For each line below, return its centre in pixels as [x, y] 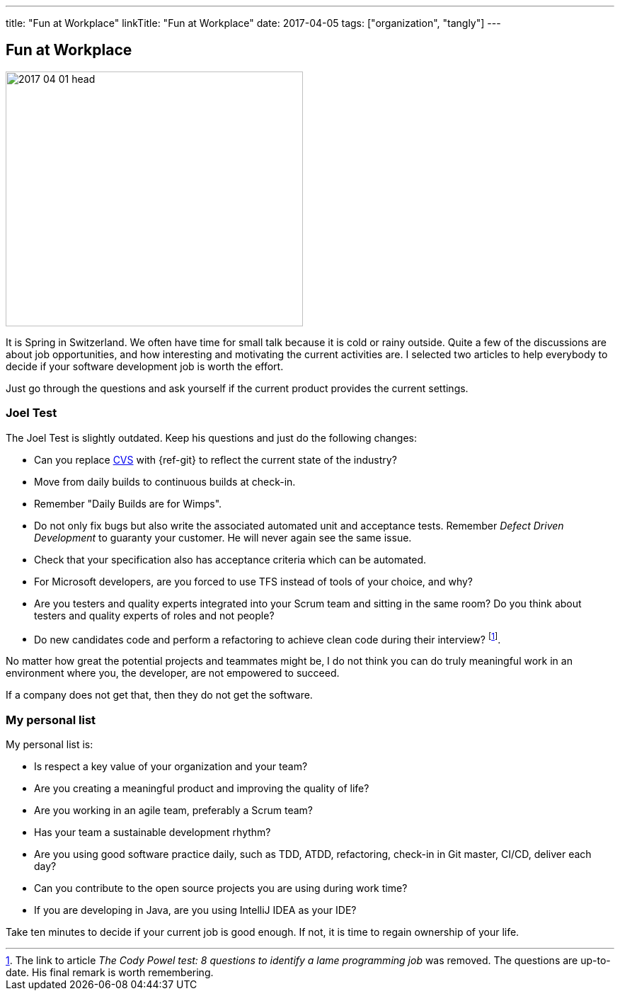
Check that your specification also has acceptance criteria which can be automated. [230, 559]
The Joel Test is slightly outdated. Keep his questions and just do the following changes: [212, 437]
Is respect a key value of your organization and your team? [171, 766]
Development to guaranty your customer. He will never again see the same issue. [223, 537]
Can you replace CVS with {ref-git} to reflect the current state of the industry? [216, 459]
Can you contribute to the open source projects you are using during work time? [221, 888]
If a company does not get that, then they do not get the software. [159, 695]
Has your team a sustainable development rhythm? [153, 832]
